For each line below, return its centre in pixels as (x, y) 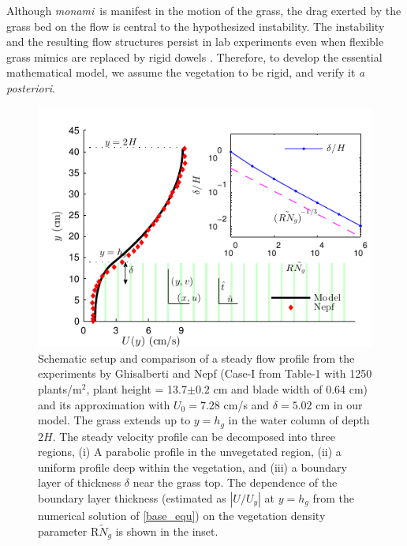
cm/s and (246, 404)
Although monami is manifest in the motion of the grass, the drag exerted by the (204, 10)
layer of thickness (80, 482)
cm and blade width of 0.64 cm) (291, 388)
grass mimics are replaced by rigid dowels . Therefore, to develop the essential (194, 56)
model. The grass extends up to (114, 420)
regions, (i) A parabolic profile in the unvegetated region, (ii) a (190, 452)
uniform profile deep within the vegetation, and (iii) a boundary (192, 467)
